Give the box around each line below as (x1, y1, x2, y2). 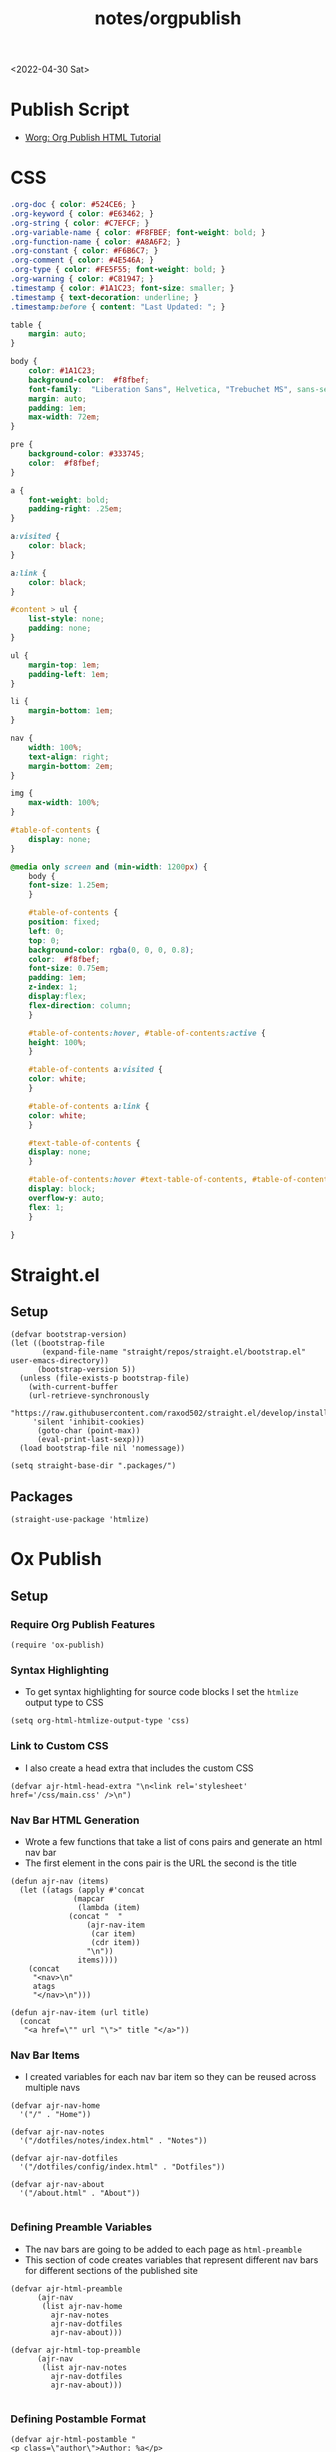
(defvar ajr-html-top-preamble (10, 2345, 141, 2355)
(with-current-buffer (28, 1382, 118, 1392)
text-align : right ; (28, 752, 110, 762)
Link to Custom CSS (10, 1739, 109, 1753)
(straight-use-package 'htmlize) (10, 1515, 150, 1525)
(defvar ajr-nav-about (10, 2180, 105, 2190)
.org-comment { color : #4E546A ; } (10, 255, 155, 266)
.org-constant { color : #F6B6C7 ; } (10, 246, 159, 256)
